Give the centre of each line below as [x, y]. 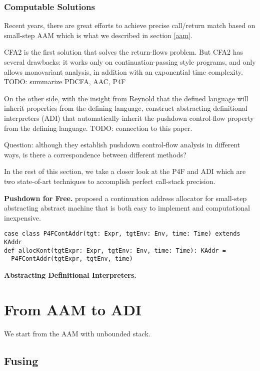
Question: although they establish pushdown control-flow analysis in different [122, 145]
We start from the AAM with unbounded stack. [77, 333]
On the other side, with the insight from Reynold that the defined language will [126, 98]
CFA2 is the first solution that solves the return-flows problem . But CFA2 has [124, 52]
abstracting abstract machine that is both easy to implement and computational [127, 208]
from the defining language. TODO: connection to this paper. [98, 128]
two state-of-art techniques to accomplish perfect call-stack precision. [110, 181]
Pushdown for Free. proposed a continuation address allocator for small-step [125, 198]
